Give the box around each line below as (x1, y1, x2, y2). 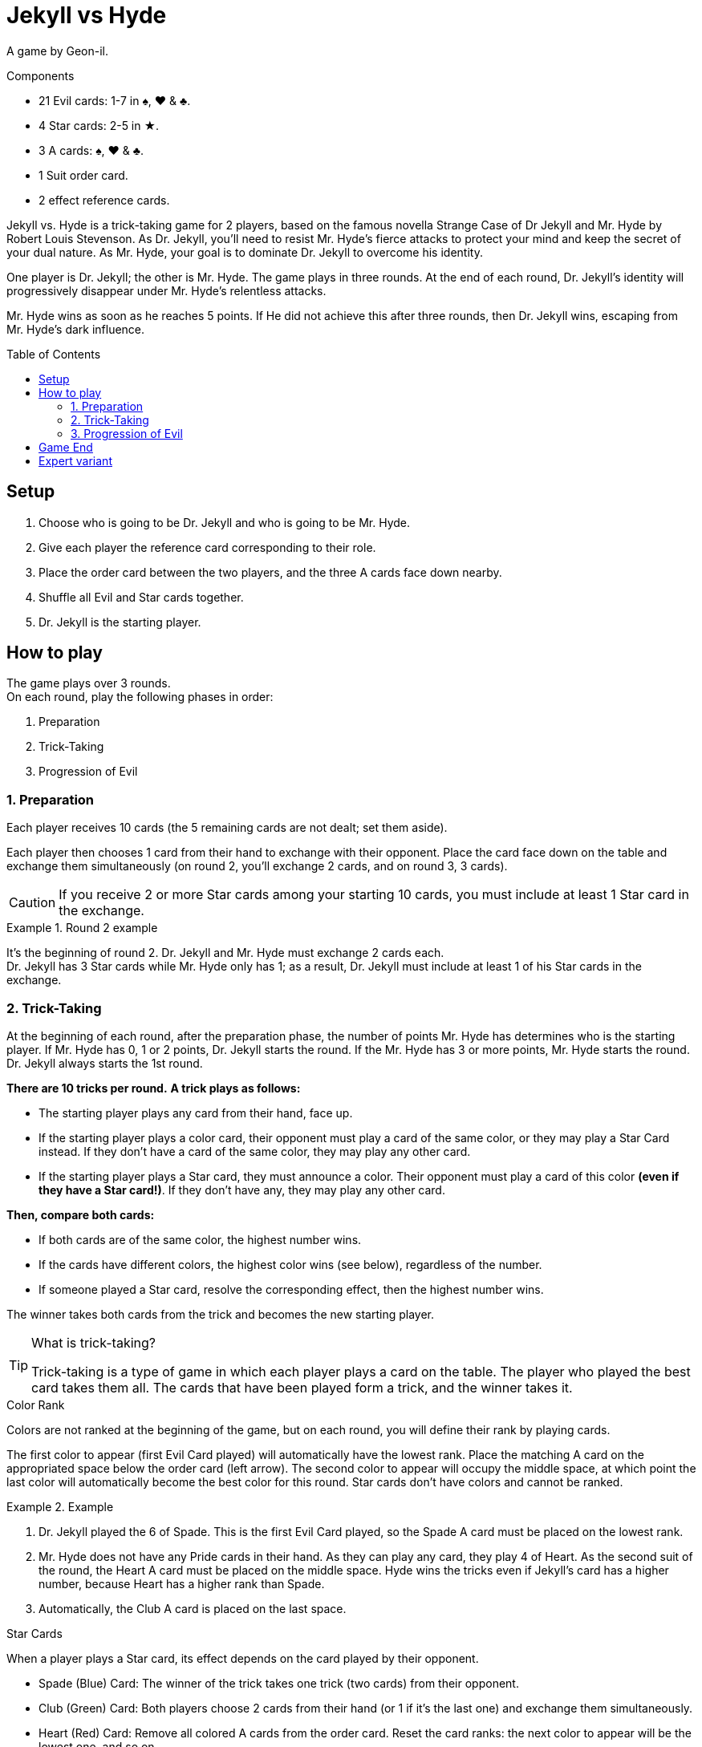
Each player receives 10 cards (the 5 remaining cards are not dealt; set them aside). (6, 821, 448, 835)
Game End (39, 440, 93, 454)
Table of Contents (6, 347, 101, 361)
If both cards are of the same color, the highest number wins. (39, 1232, 362, 1246)
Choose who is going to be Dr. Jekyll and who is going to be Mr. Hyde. (39, 515, 411, 529)
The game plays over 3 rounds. (6, 676, 171, 691)
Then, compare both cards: (6, 1207, 155, 1222)
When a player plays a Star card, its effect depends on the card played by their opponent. (6, 1651, 479, 1665)
